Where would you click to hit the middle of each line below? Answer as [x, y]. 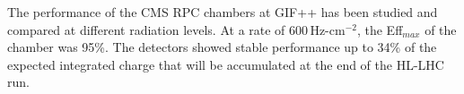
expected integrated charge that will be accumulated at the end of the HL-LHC [226, 64]
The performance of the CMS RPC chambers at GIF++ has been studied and [223, 12]
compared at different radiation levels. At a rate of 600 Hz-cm [176, 29]
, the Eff [380, 29]
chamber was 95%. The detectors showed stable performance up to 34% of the [222, 47]
